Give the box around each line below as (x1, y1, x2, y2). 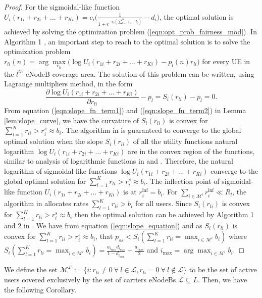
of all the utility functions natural (133, 136, 238, 146)
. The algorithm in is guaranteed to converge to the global (61, 125, 241, 135)
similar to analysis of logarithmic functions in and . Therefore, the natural (4, 156, 234, 166)
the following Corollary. (4, 284, 77, 294)
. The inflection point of (145, 175, 220, 186)
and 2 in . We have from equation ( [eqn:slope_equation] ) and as (4, 220, 202, 230)
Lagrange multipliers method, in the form (4, 78, 133, 89)
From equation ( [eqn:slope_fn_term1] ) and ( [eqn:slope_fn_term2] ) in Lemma (4, 105, 246, 116)
